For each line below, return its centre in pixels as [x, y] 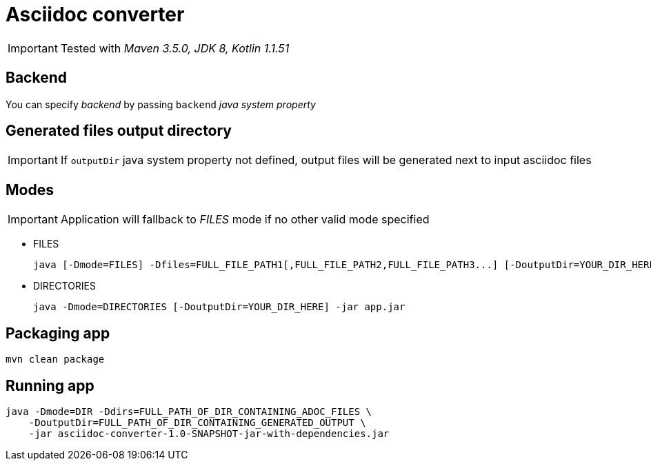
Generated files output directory [119, 131]
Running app [50, 385]
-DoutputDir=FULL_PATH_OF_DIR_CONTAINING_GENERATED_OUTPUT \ [197, 422]
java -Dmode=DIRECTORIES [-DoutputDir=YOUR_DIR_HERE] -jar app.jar [219, 307]
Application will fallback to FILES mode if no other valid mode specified [245, 220]
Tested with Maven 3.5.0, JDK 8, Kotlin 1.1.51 [175, 48]
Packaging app [58, 333]
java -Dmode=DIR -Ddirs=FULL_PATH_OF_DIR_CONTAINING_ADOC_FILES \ [189, 411]
